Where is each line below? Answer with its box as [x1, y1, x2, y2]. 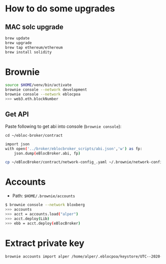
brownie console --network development [5, 87, 87, 92]
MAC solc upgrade [5, 23, 64, 31]
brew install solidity [5, 50, 52, 54]
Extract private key [5, 237, 85, 249]
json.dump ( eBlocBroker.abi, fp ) [14, 151, 81, 156]
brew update [5, 36, 30, 41]
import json [5, 142, 30, 147]
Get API [5, 110, 29, 119]
